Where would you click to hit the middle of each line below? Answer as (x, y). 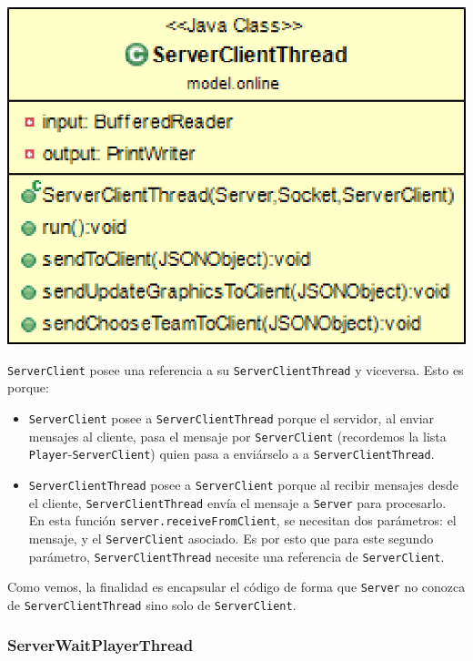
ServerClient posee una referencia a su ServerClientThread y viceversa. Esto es (236, 369)
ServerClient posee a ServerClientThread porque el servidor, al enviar (231, 417)
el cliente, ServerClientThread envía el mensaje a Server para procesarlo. (237, 502)
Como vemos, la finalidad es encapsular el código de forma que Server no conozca (236, 587)
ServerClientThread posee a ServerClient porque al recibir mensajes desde (244, 484)
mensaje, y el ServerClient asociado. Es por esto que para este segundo (231, 538)
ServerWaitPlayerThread (101, 645)
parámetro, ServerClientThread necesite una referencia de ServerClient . (236, 556)
